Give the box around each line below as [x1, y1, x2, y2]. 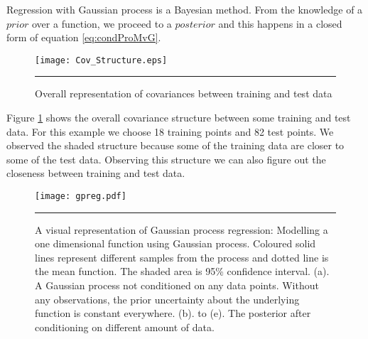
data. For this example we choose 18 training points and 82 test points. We [6, 124, 334, 139]
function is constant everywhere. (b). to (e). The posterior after [35, 306, 311, 321]
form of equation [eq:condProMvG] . [6, 30, 161, 45]
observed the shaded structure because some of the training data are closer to [6, 138, 345, 153]
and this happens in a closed [218, 16, 342, 31]
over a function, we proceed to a [32, 16, 172, 31]
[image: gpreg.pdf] [35, 191, 126, 201]
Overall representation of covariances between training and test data [35, 86, 332, 101]
